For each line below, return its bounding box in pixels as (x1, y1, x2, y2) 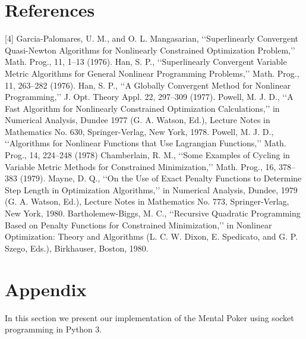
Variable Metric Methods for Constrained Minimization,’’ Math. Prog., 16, (5, 160, 276, 172)
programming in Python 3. (5, 323, 102, 335)
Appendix (5, 277, 87, 301)
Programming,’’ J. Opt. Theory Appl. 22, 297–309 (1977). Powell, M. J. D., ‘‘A (5, 90, 294, 103)
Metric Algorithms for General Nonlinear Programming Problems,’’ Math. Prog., (5, 67, 299, 79)
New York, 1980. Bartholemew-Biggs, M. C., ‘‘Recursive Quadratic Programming (5, 207, 301, 219)
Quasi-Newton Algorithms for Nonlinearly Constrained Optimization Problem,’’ (5, 43, 295, 56)
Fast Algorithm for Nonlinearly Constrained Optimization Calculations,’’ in (5, 102, 280, 114)
